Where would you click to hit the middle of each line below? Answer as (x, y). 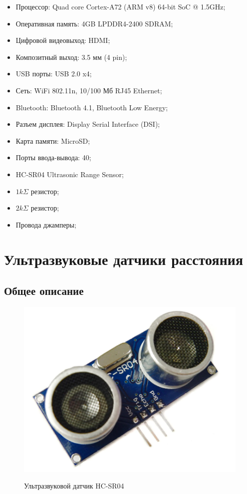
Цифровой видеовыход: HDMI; (63, 40)
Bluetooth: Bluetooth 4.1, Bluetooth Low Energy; (92, 107)
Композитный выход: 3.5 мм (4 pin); (71, 57)
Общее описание (44, 291)
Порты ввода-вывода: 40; (53, 157)
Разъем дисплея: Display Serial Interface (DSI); (88, 124)
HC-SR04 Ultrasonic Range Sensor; (70, 174)
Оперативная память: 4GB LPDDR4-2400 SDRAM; (94, 23)
